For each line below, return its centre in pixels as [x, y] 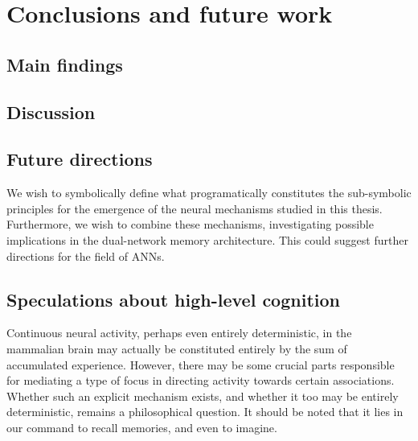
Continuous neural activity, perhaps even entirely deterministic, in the [179, 333]
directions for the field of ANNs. [86, 256]
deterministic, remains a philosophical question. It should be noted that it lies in [205, 412]
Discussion [51, 111]
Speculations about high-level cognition [173, 299]
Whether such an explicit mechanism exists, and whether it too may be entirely [203, 396]
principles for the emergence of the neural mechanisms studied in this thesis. [195, 208]
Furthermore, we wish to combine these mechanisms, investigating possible [190, 224]
